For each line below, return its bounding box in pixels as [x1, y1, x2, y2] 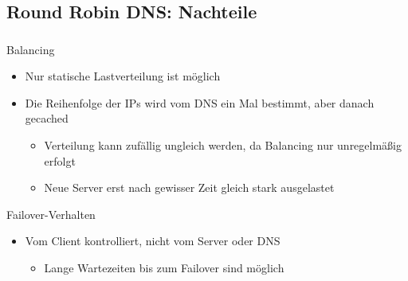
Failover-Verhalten [6, 205, 96, 222]
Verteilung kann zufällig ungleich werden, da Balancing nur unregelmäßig [44, 137, 402, 154]
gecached [25, 110, 69, 127]
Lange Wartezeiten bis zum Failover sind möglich [44, 260, 284, 276]
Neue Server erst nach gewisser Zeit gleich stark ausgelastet [44, 179, 335, 196]
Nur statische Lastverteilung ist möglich [25, 68, 221, 84]
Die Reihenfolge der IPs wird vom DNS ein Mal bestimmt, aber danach [25, 94, 375, 111]
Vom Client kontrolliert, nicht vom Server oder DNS [25, 232, 280, 249]
